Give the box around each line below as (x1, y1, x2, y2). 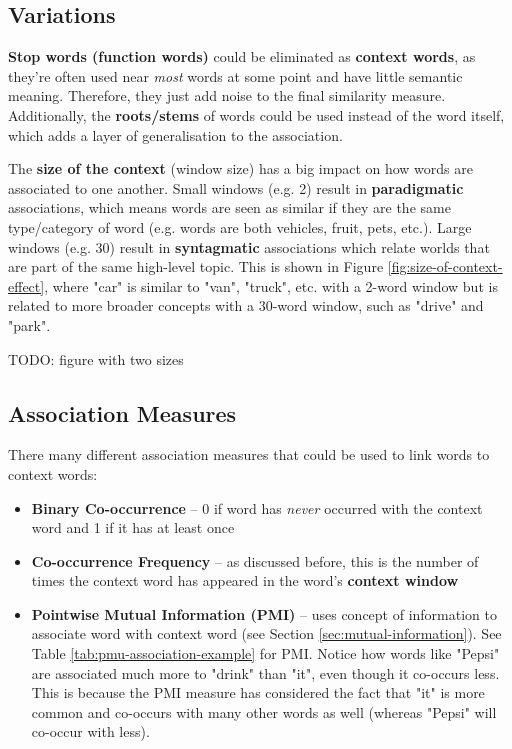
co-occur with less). (31, 721, 150, 742)
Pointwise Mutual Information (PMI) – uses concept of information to (31, 603, 497, 624)
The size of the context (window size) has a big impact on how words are (8, 158, 473, 179)
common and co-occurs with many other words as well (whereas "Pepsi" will (31, 701, 497, 722)
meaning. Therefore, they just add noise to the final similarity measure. (8, 85, 446, 106)
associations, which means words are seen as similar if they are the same (8, 197, 451, 218)
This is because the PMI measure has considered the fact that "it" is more (31, 682, 485, 703)
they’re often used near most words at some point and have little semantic (8, 65, 463, 86)
